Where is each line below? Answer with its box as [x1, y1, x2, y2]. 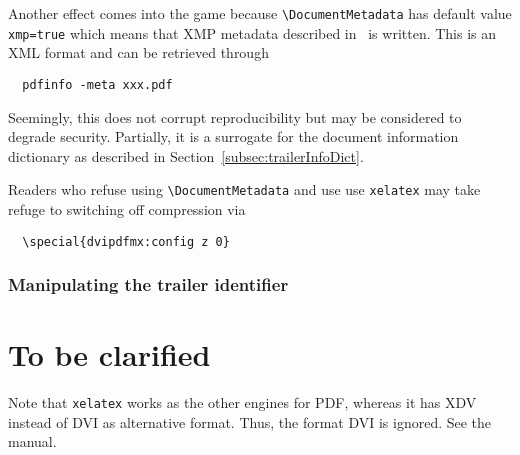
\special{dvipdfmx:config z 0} [22, 234, 230, 249]
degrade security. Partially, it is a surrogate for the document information [8, 126, 459, 147]
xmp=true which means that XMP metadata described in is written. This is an [8, 22, 497, 43]
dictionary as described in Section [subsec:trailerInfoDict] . [8, 145, 364, 166]
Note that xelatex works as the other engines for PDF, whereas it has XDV [8, 392, 477, 413]
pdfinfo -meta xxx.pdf [22, 77, 173, 92]
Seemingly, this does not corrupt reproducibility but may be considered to [8, 106, 462, 127]
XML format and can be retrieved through [8, 42, 269, 63]
